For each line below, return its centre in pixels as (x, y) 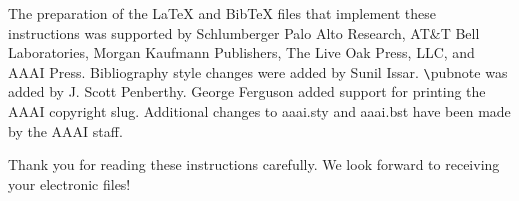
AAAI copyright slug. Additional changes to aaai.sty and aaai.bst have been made (259, 111)
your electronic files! (69, 183)
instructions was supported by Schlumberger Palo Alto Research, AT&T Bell (244, 32)
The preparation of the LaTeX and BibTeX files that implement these (222, 13)
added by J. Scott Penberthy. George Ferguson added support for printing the (247, 91)
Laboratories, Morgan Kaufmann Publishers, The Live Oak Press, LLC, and (241, 52)
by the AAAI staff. (65, 130)
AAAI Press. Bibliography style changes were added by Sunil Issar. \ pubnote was (258, 71)
